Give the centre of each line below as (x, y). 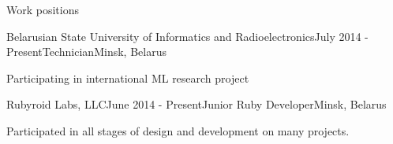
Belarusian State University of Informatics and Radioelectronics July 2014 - (187, 36)
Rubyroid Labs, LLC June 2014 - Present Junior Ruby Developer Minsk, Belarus (196, 104)
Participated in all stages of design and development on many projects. (178, 130)
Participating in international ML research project (128, 78)
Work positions (43, 9)
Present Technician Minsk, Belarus (86, 52)
